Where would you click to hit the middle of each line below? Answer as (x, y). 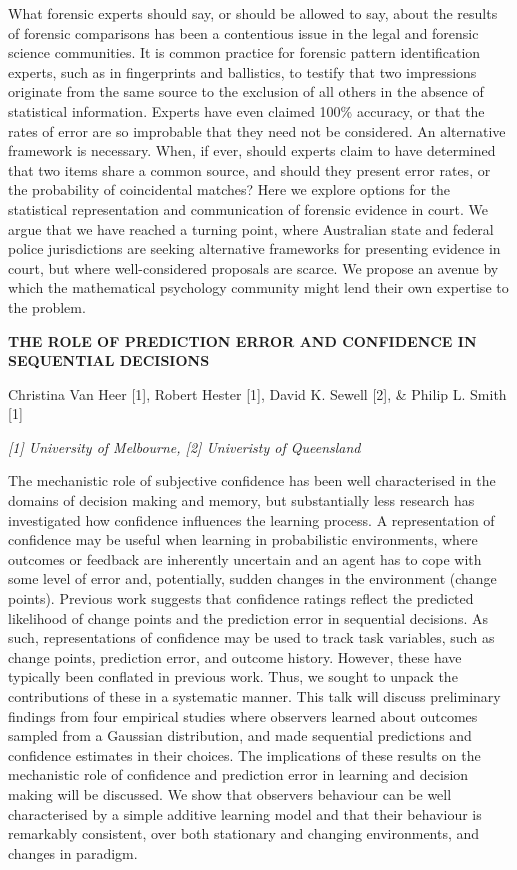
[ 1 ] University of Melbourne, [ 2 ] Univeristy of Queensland (184, 446)
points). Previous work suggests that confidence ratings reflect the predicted (241, 598)
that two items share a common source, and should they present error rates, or (249, 169)
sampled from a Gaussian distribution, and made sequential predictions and (240, 735)
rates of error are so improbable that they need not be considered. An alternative (257, 130)
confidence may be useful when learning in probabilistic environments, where (243, 539)
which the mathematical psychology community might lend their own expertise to (258, 287)
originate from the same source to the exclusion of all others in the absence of (246, 91)
